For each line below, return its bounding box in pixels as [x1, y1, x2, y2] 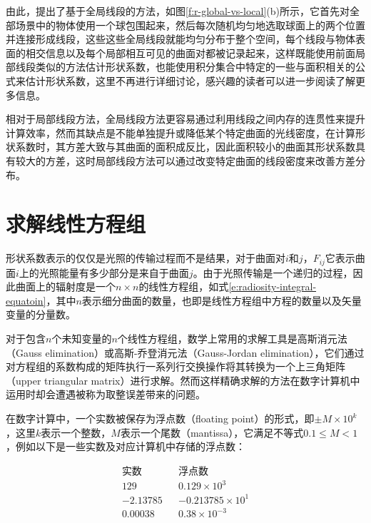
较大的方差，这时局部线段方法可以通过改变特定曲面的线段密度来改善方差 [15, 153, 355, 168]
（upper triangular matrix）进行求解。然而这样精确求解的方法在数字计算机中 [6, 372, 360, 387]
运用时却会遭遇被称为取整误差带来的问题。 [6, 387, 205, 402]
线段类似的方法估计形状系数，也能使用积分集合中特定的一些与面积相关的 [15, 59, 355, 74]
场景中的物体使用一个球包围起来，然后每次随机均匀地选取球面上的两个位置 [15, 17, 365, 32]
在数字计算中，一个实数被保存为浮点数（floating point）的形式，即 [6, 411, 315, 426]
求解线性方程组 [6, 209, 146, 238]
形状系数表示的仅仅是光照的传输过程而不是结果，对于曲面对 [6, 250, 285, 265]
